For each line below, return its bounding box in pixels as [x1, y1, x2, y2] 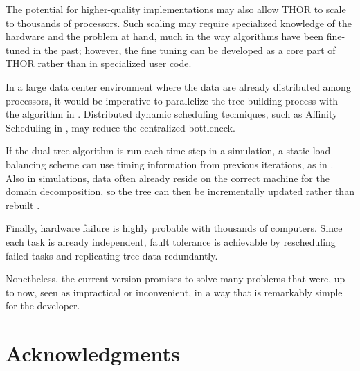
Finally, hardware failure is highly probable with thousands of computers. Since [6, 221, 343, 235]
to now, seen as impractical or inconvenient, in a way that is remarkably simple [6, 284, 343, 299]
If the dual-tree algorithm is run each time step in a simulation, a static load [6, 143, 331, 158]
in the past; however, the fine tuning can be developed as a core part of [33, 42, 336, 57]
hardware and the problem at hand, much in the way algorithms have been [6, 29, 324, 44]
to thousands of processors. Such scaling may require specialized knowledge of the [6, 15, 352, 30]
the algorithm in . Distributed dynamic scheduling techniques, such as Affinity [6, 107, 338, 121]
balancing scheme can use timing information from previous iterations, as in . [6, 156, 334, 171]
